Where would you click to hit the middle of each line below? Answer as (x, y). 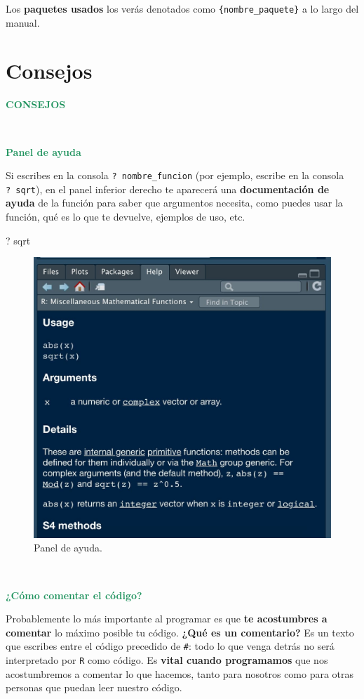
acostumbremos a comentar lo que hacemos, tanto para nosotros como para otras (180, 673)
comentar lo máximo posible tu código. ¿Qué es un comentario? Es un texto (180, 632)
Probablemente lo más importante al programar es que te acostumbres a (167, 619)
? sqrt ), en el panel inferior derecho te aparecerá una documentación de (168, 189)
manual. (23, 22)
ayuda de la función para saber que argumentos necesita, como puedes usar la (174, 203)
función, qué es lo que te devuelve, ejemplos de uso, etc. (126, 217)
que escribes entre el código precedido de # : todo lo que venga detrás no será (170, 646)
